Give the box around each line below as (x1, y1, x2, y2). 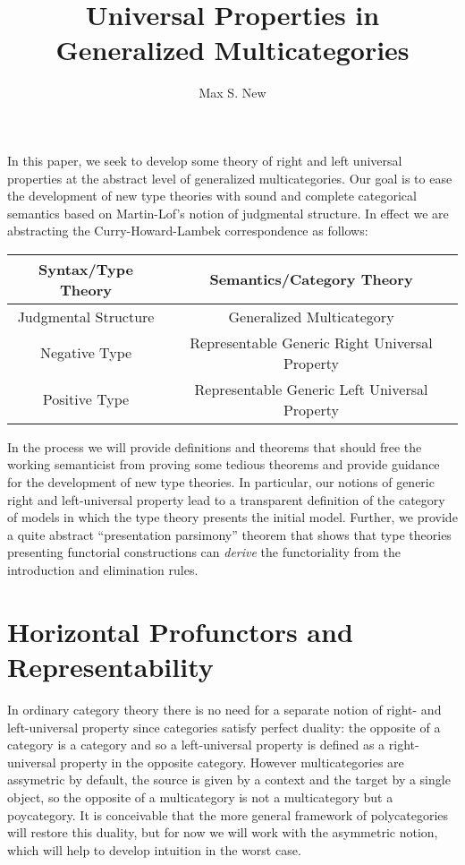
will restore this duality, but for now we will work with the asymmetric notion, (7, 823, 438, 842)
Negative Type (39, 342, 132, 364)
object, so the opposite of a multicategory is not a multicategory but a (7, 787, 393, 806)
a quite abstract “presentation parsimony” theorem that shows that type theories (7, 525, 452, 544)
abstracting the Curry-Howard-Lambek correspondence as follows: (7, 221, 368, 240)
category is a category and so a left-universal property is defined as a (7, 735, 385, 754)
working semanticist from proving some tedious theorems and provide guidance (7, 455, 440, 474)
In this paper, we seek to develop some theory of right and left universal (7, 150, 402, 169)
